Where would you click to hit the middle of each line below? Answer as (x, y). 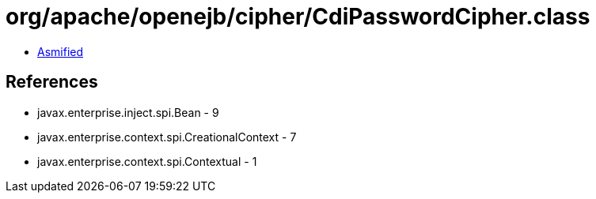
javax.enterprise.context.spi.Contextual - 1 (147, 161)
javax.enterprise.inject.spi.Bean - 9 (128, 112)
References (52, 82)
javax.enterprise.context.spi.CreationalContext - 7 (167, 137)
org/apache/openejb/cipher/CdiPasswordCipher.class (298, 17)
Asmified (61, 51)
